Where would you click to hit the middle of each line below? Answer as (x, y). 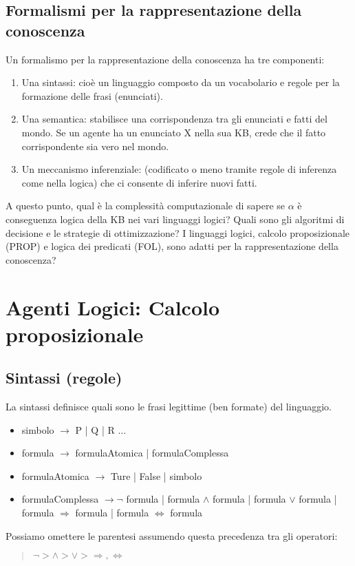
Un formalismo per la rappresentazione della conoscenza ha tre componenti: (165, 59)
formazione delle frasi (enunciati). (92, 95)
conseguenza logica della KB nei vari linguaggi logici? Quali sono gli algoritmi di (175, 219)
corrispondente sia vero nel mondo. (95, 146)
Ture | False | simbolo (156, 475)
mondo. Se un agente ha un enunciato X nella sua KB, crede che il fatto (174, 132)
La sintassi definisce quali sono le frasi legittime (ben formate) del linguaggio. (169, 407)
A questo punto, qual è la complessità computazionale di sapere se (145, 206)
